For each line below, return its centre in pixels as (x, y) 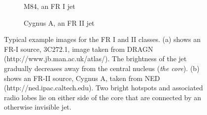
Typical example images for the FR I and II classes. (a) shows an (103, 39)
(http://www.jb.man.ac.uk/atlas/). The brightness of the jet (95, 58)
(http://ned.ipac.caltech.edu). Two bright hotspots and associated (103, 88)
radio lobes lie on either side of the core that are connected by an (103, 97)
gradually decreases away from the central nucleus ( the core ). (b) (102, 68)
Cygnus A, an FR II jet (59, 22)
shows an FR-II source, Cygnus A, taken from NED (82, 78)
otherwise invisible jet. (38, 107)
